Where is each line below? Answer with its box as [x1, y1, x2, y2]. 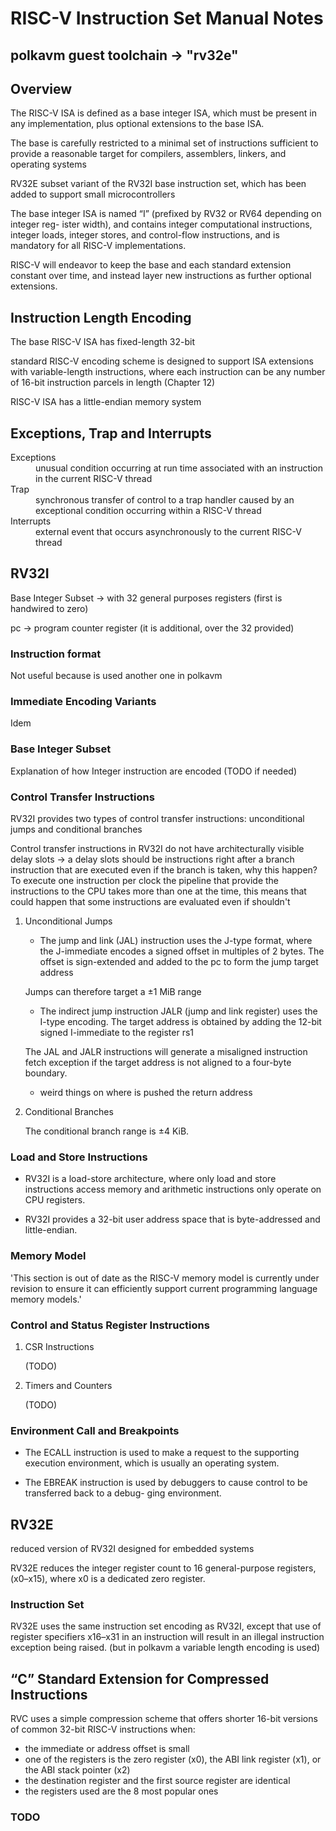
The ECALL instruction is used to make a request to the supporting [24, 1447, 300, 1459]
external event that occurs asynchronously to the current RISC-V [35, 526, 302, 538]
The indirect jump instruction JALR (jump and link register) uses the [39, 1005, 318, 1017]
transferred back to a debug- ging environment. [24, 1487, 222, 1499]
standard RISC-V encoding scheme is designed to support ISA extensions [10, 355, 314, 367]
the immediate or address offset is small [24, 1743, 190, 1755]
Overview [10, 80, 73, 97]
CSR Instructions [24, 1340, 95, 1352]
